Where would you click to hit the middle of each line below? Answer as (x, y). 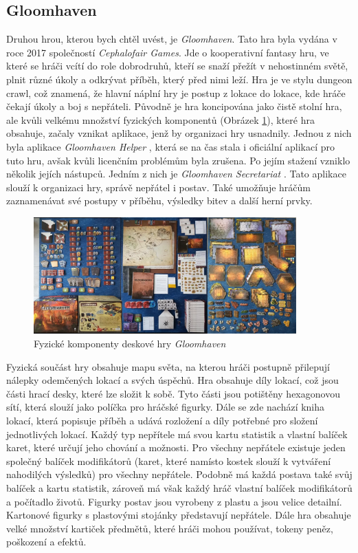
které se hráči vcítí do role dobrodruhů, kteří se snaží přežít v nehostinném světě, (177, 66)
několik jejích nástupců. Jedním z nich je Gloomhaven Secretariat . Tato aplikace (176, 174)
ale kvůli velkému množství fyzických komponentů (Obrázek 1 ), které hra (160, 119)
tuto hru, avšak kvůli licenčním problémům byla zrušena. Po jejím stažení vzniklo (178, 160)
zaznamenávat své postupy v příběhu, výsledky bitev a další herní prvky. (159, 200)
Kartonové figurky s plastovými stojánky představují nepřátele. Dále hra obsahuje (179, 515)
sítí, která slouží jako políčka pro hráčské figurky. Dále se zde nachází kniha (166, 407)
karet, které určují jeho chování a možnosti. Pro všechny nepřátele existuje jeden (176, 447)
